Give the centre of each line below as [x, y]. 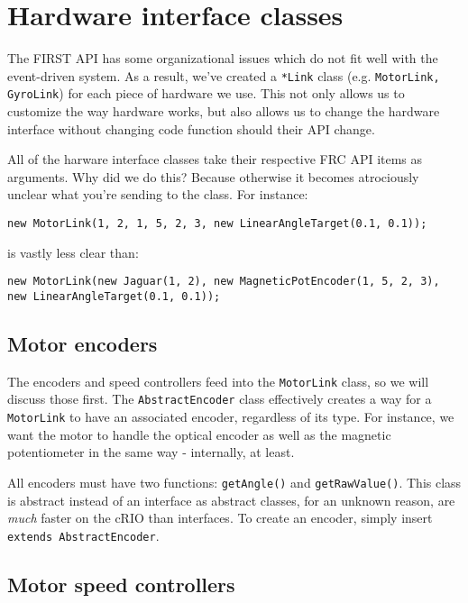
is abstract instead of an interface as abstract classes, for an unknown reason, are [231, 500]
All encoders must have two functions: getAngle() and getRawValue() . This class [234, 482]
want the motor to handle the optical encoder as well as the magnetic [199, 434]
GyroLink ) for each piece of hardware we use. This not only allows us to [206, 93]
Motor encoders [83, 343]
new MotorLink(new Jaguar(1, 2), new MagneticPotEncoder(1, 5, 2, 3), [224, 282]
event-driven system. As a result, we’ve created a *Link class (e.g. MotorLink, [224, 75]
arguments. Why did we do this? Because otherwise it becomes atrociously [213, 176]
